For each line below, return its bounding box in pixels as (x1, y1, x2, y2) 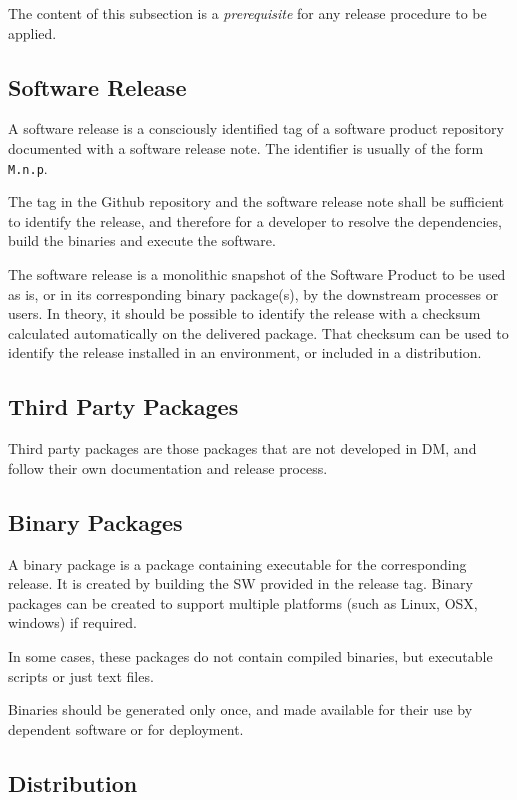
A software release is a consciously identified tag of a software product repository (8, 118, 504, 139)
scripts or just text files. (8, 665, 154, 686)
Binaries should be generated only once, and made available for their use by (8, 699, 473, 720)
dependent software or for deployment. (8, 718, 244, 739)
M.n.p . (8, 157, 48, 178)
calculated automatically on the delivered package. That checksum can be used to (8, 322, 509, 343)
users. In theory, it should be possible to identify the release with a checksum (8, 303, 481, 324)
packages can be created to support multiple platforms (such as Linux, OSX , (8, 592, 478, 613)
